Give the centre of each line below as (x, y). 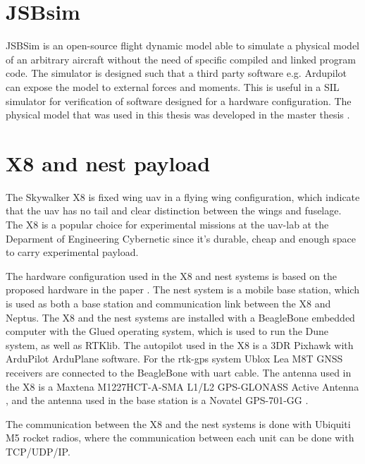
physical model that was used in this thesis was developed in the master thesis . (178, 115)
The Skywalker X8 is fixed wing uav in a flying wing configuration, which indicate (183, 196)
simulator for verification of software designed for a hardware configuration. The (179, 100)
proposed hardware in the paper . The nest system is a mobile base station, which (182, 289)
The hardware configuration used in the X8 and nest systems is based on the (172, 275)
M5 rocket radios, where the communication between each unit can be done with (180, 438)
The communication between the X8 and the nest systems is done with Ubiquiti (178, 423)
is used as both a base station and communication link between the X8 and (168, 303)
